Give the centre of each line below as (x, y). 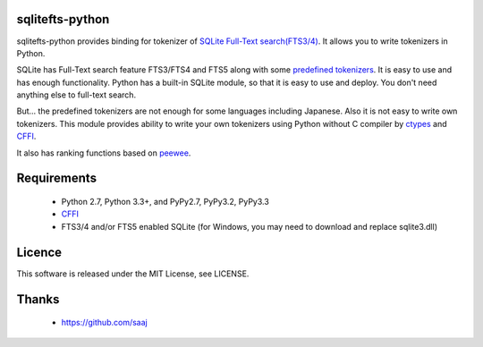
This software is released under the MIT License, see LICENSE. (133, 274)
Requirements (57, 178)
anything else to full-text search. (76, 95)
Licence (39, 252)
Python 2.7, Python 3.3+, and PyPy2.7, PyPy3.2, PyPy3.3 (165, 202)
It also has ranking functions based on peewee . (104, 153)
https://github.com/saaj (104, 323)
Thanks (38, 299)
